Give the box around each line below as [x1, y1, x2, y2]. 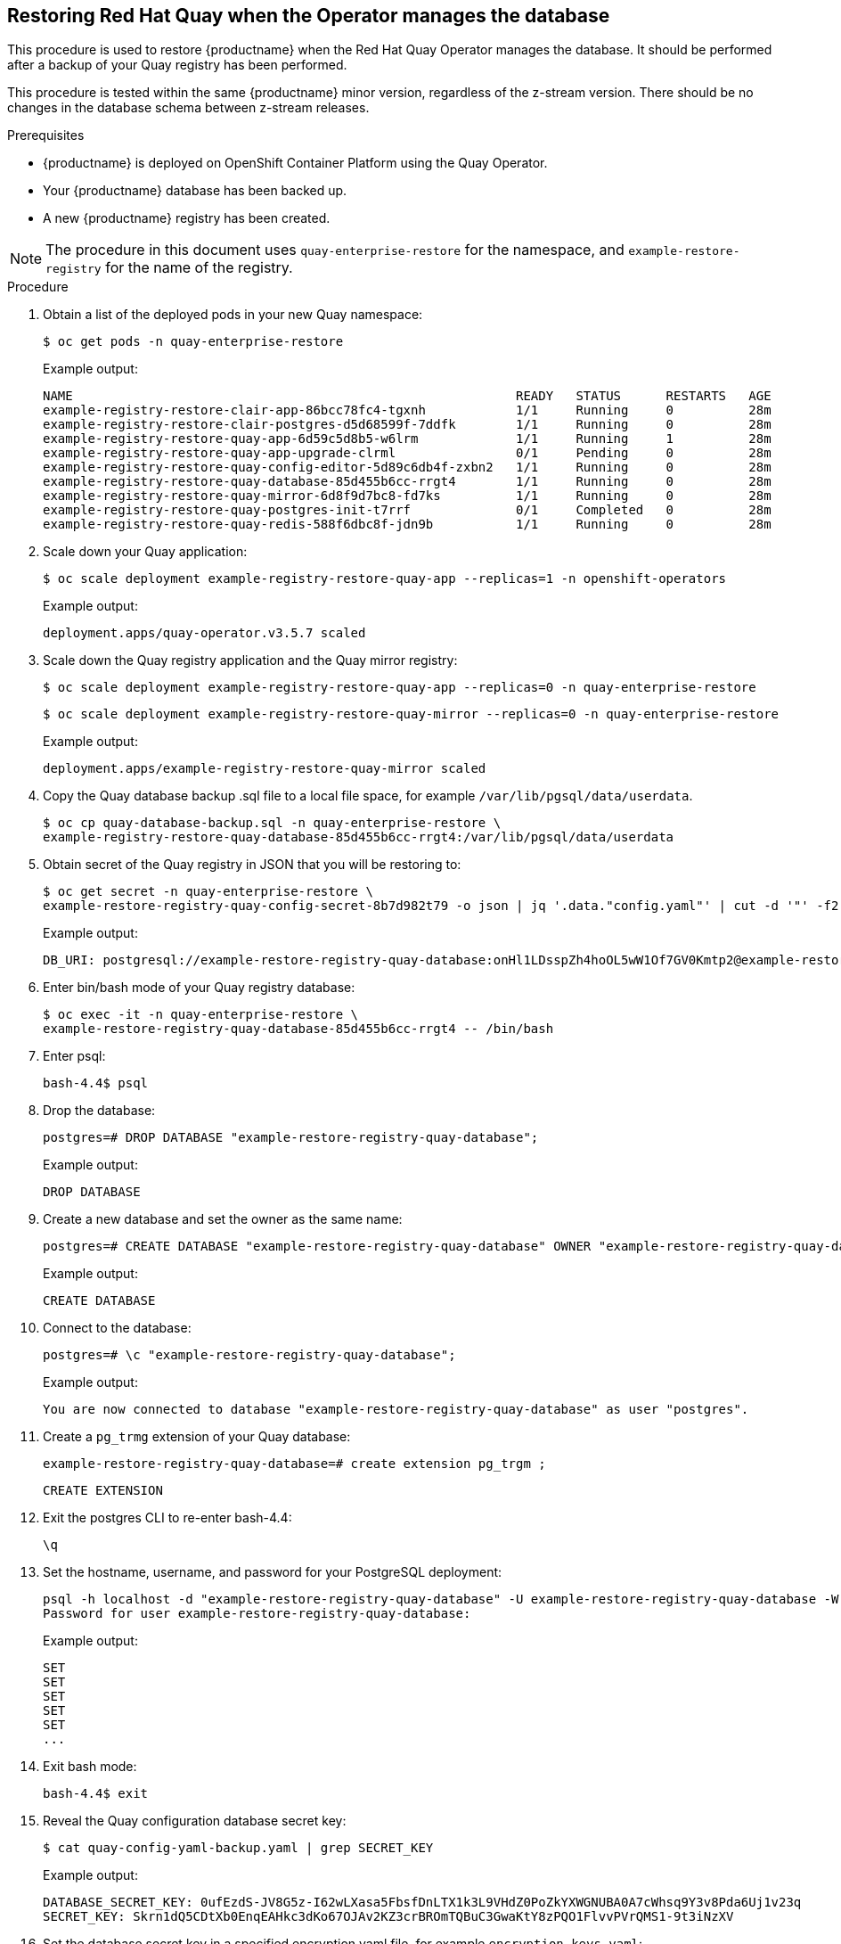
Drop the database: [43, 1103, 156, 1119]
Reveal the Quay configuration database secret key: [43, 1813, 347, 1829]
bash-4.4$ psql [43, 1076, 149, 1091]
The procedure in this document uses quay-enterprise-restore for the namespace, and [45, 241, 625, 259]
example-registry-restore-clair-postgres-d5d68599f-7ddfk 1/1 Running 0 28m [43, 417, 772, 432]
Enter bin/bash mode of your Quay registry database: [43, 980, 355, 996]
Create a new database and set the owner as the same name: [43, 1211, 403, 1227]
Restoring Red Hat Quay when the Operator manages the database [7, 4, 610, 27]
